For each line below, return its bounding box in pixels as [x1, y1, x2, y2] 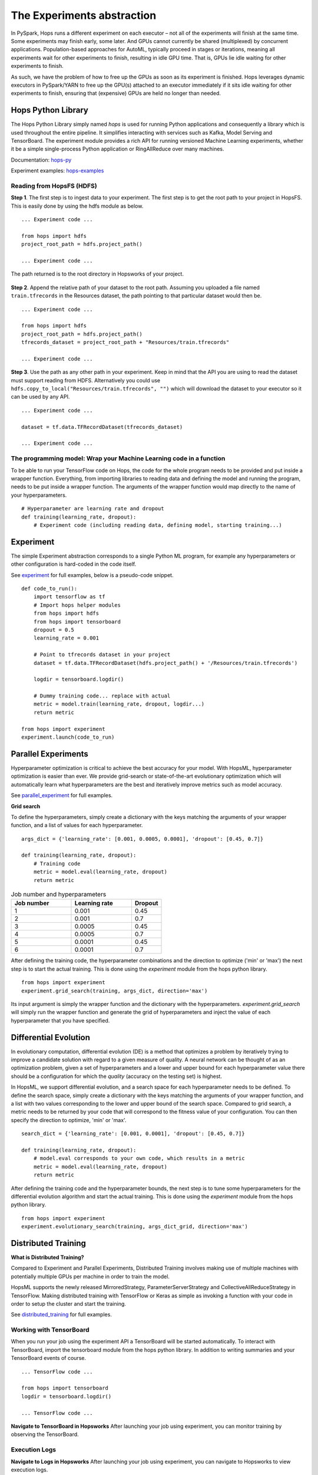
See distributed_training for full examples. [11, 1311, 112, 1318]
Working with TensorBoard [11, 1326, 90, 1334]
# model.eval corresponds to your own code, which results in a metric [33, 1155, 245, 1162]
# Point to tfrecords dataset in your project [33, 651, 171, 658]
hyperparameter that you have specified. [11, 1017, 110, 1024]
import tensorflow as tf [33, 594, 105, 600]
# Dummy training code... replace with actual [33, 693, 171, 699]
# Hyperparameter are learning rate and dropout [21, 505, 164, 512]
